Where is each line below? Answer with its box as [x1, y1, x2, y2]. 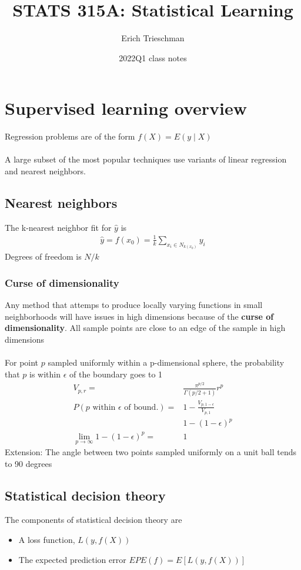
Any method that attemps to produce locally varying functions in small [5, 299, 263, 311]
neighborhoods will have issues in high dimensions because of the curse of [5, 310, 274, 322]
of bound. [124, 403, 159, 412]
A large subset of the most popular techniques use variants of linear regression [5, 153, 287, 165]
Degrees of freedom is [5, 250, 82, 263]
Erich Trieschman [121, 32, 185, 44]
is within [29, 367, 61, 380]
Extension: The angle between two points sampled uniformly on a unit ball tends [5, 446, 297, 458]
